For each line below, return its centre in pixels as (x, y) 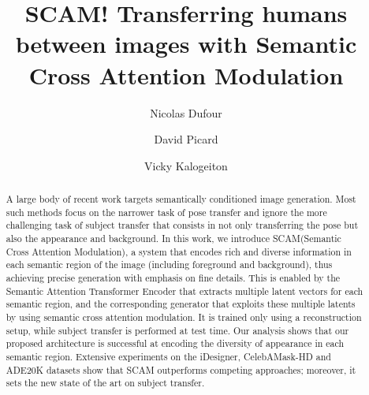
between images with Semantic (186, 44)
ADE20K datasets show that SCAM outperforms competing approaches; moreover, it (181, 369)
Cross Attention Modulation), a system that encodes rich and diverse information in (179, 251)
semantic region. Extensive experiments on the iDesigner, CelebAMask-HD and (168, 356)
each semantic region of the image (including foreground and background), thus (169, 265)
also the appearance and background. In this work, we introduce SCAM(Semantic (173, 238)
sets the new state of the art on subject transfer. (105, 383)
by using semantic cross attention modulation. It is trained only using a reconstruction (184, 317)
